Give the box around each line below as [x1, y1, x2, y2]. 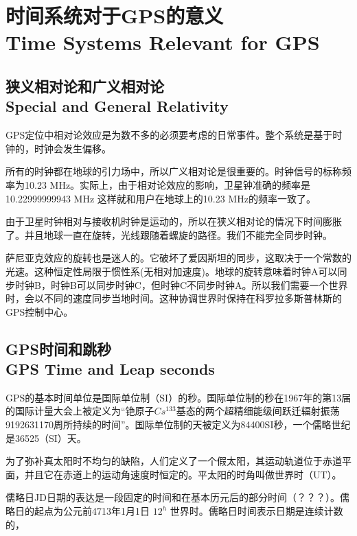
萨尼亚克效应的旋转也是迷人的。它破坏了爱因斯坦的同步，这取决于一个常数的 [5, 250, 352, 265]
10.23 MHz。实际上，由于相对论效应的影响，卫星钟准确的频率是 [24, 177, 311, 191]
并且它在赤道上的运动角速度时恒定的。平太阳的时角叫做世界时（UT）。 [24, 467, 342, 481]
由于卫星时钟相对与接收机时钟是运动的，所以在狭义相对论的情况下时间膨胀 [5, 214, 342, 229]
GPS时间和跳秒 [5, 338, 111, 359]
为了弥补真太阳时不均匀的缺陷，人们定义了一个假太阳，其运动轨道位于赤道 [5, 454, 342, 468]
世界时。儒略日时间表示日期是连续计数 [170, 504, 343, 518]
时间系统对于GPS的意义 [5, 1, 224, 30]
